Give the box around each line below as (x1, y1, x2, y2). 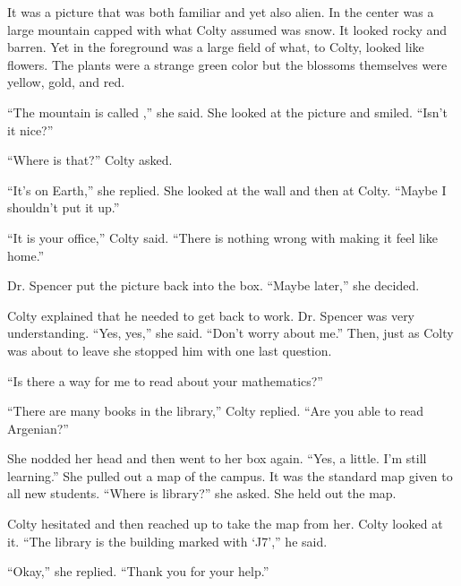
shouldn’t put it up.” (7, 198, 120, 217)
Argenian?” (7, 418, 69, 437)
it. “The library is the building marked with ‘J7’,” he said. (7, 531, 328, 550)
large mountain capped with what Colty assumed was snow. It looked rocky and (7, 20, 448, 39)
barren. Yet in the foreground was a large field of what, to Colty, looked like (7, 38, 424, 56)
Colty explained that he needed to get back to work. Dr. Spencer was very (7, 306, 415, 324)
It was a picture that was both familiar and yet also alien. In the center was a (7, 3, 434, 21)
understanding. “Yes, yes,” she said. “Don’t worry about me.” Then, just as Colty (7, 323, 454, 342)
